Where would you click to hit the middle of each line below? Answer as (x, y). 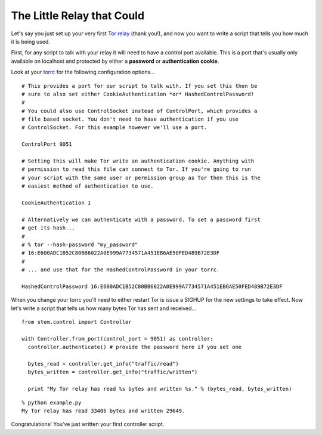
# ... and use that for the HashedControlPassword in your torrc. (121, 270)
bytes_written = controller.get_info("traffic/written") (113, 372)
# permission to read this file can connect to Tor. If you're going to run (137, 169)
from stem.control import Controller (77, 322)
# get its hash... (49, 228)
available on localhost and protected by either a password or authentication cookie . (115, 61)
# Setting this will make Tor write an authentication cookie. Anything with (138, 161)
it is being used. (30, 41)
